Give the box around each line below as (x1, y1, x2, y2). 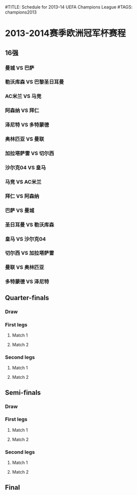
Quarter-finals (5, 294, 49, 302)
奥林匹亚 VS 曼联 (5, 136, 45, 142)
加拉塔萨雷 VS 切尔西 (5, 150, 54, 157)
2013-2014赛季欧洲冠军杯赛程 (5, 28, 126, 39)
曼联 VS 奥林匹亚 (5, 264, 45, 271)
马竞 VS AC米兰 (5, 178, 42, 185)
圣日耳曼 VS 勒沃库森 (5, 221, 54, 228)
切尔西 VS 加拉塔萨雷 (5, 250, 54, 257)
